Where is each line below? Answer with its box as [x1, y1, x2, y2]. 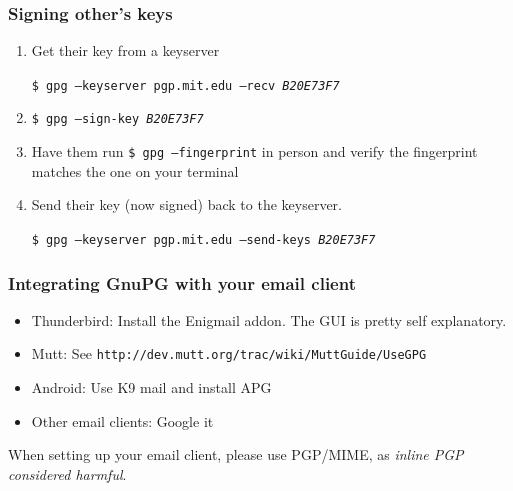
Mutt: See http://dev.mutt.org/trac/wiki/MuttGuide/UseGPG [31, 343, 427, 364]
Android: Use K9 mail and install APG [31, 377, 272, 398]
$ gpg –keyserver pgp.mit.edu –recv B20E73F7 [31, 78, 340, 93]
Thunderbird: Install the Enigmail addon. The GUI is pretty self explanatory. [31, 309, 507, 330]
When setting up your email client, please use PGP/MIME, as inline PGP [8, 444, 464, 465]
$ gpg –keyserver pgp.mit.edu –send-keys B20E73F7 [31, 232, 376, 247]
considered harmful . [8, 463, 127, 484]
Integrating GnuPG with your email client [8, 270, 356, 295]
